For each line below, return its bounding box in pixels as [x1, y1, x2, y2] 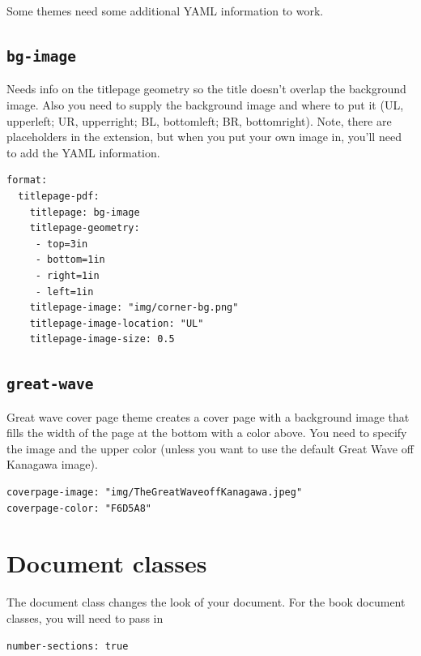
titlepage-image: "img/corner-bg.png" [29, 302, 239, 314]
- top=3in [35, 238, 88, 250]
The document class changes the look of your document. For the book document [6, 594, 406, 611]
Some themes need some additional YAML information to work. [6, 2, 324, 19]
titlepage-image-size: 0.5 [29, 333, 175, 345]
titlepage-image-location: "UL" [29, 317, 204, 329]
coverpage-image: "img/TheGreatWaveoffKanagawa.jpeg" [6, 487, 303, 499]
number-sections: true [6, 640, 129, 652]
